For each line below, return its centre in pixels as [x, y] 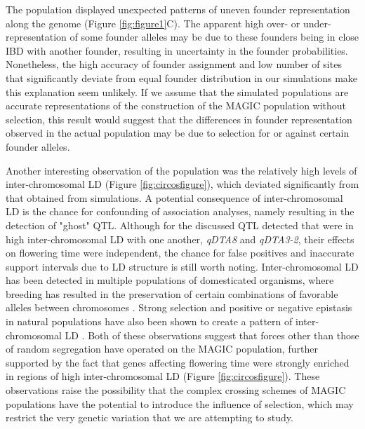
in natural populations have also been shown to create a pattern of [149, 321]
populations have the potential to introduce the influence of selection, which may [180, 403]
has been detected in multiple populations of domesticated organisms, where [170, 280]
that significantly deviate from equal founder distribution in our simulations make [182, 77]
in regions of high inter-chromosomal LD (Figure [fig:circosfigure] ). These [163, 376]
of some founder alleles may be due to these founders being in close [214, 37]
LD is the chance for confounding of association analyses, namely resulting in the [180, 211]
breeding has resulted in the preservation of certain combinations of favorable [172, 293]
